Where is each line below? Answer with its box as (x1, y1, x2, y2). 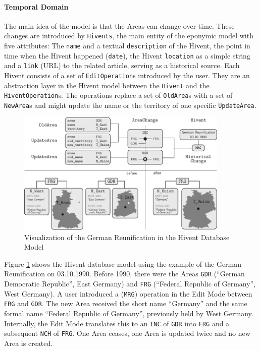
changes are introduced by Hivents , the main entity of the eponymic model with (4, 30, 253, 41)
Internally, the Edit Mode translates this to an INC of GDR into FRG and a (4, 318, 230, 328)
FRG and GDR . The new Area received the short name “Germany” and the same (4, 298, 247, 309)
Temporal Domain (4, 1, 69, 12)
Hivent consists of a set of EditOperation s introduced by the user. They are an (4, 70, 250, 81)
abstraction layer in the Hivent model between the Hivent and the (4, 80, 210, 90)
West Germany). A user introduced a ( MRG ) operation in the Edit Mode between (4, 288, 252, 299)
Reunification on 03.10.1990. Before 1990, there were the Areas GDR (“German (4, 268, 245, 279)
